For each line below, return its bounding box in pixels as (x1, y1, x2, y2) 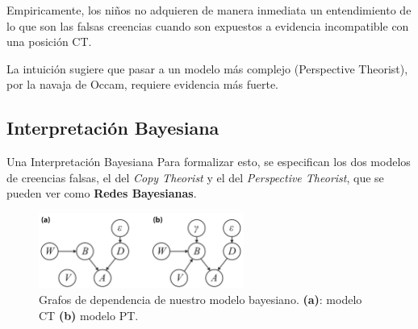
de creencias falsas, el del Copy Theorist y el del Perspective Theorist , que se (6, 169, 384, 185)
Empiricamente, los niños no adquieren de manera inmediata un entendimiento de (6, 2, 412, 18)
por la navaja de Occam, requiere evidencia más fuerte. (6, 76, 278, 93)
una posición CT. (6, 33, 92, 50)
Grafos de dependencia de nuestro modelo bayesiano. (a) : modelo (39, 290, 362, 307)
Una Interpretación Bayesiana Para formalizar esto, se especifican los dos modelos (6, 153, 411, 170)
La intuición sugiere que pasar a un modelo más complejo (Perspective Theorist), (6, 60, 408, 77)
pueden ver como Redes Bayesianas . (6, 185, 197, 202)
